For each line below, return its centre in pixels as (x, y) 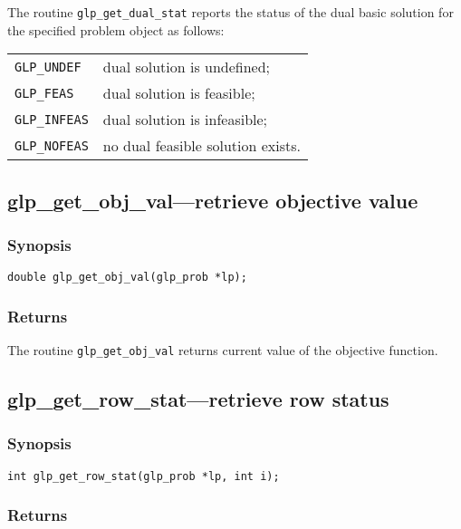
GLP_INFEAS (52, 119)
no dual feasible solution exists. (202, 146)
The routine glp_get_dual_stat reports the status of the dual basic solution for (230, 12)
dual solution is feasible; (179, 93)
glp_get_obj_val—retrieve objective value (213, 200)
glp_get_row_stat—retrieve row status (198, 399)
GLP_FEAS (44, 93)
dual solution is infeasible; (185, 120)
